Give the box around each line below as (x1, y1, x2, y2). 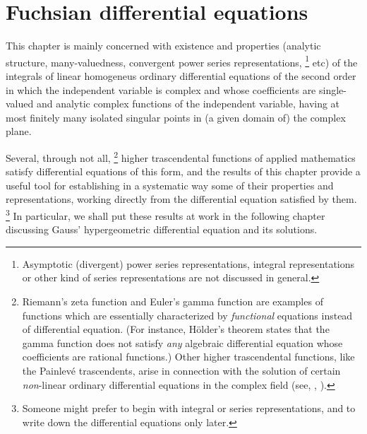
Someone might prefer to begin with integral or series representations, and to (22, 401, 356, 416)
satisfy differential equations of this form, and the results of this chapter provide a (6, 164, 361, 179)
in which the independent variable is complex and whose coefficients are (6, 82, 316, 97)
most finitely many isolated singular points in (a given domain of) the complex (6, 110, 346, 124)
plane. (6, 124, 32, 139)
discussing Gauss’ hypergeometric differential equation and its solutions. (6, 222, 318, 237)
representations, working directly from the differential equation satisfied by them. (6, 192, 357, 206)
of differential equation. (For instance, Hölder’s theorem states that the (22, 322, 330, 336)
